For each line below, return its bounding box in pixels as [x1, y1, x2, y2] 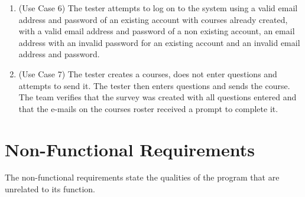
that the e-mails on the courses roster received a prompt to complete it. [18, 102, 278, 114]
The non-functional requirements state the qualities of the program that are [5, 171, 280, 183]
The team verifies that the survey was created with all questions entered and [18, 91, 297, 103]
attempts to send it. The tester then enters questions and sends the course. [18, 79, 290, 91]
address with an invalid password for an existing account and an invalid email [18, 36, 300, 48]
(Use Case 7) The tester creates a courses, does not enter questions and [18, 67, 277, 80]
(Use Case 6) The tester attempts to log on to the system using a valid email [18, 2, 298, 14]
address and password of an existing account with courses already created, [18, 13, 288, 25]
